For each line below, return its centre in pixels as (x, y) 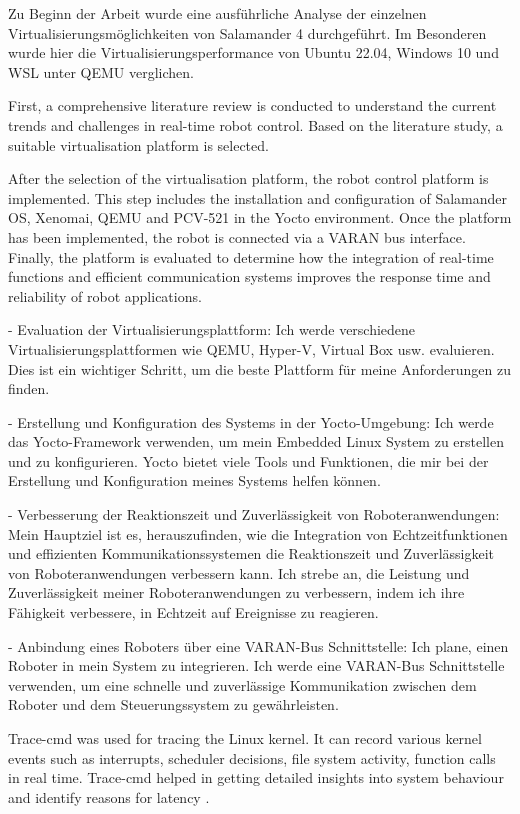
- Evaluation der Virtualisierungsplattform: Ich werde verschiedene (212, 329)
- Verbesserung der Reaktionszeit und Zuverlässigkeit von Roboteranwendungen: (254, 514)
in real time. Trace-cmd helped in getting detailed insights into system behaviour (256, 777)
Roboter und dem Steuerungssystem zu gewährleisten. (173, 704)
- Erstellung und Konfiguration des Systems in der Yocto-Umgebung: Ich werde (251, 421)
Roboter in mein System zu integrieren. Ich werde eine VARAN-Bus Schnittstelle (256, 665)
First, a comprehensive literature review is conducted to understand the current (252, 105)
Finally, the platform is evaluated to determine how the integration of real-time (251, 256)
